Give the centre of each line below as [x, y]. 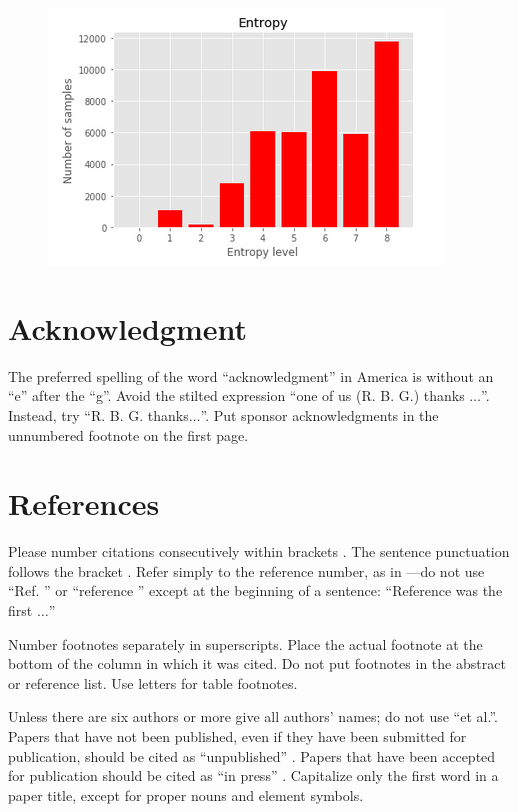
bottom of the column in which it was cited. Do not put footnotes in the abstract [257, 663]
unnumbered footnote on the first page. [128, 434]
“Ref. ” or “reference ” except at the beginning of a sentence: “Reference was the [255, 590]
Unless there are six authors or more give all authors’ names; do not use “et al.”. [253, 716]
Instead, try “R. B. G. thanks [98, 414]
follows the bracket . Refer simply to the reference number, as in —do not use [246, 570]
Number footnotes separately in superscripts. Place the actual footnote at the [245, 643]
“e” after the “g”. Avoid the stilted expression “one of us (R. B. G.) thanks [236, 395]
